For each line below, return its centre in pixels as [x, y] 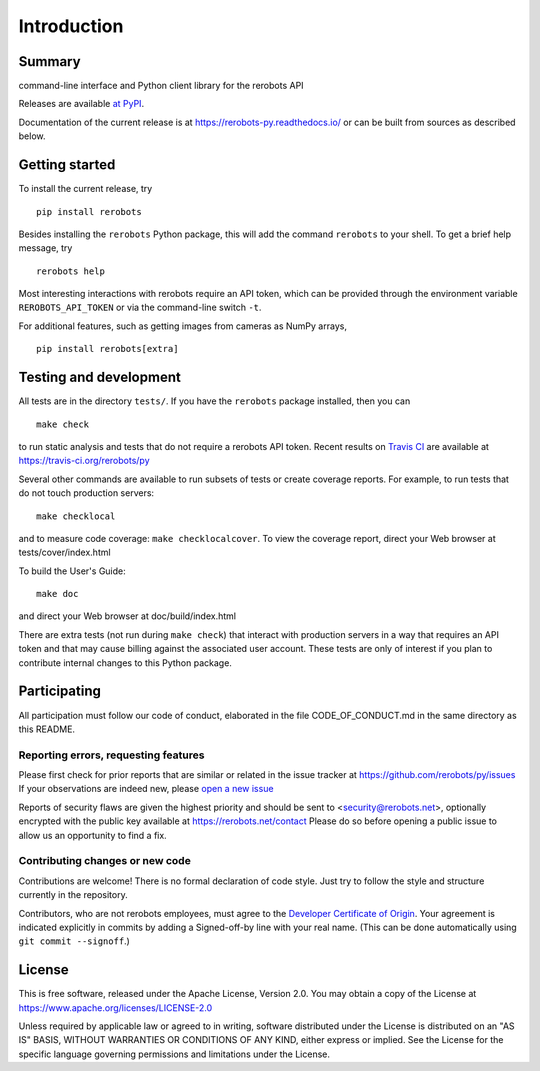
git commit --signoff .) [74, 941]
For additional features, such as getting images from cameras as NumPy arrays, [182, 326]
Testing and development [100, 377]
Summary [49, 61]
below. [32, 136]
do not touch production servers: [86, 493]
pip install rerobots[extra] [107, 349]
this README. [46, 729]
